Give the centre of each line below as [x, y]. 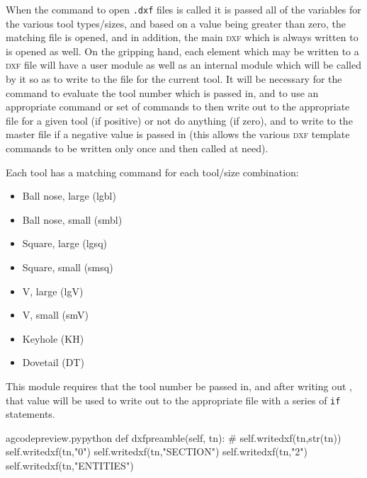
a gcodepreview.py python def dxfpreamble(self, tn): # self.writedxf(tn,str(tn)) [174, 437]
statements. [30, 414]
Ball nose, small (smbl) [72, 219]
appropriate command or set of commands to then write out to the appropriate [178, 107]
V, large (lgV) [53, 291]
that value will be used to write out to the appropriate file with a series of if [173, 400]
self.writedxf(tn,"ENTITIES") [70, 465]
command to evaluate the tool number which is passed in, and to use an [162, 92]
